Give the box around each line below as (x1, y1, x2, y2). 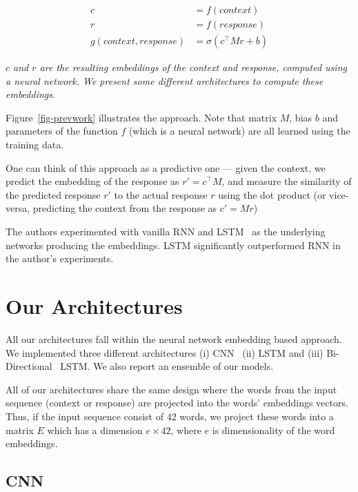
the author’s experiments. (6, 251, 114, 266)
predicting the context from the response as (32, 201, 217, 215)
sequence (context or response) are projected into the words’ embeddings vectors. (6, 395, 348, 410)
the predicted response (6, 187, 101, 201)
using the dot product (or (218, 187, 326, 201)
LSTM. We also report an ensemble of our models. (60, 359, 274, 373)
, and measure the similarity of (221, 174, 352, 188)
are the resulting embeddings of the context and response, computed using (39, 60, 347, 75)
